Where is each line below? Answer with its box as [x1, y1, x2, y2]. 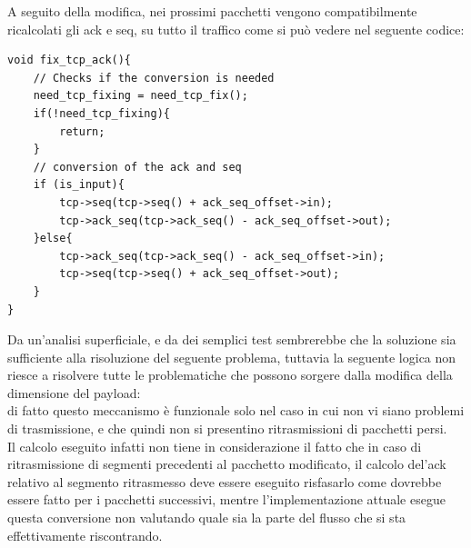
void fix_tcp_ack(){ [7, 54, 132, 67]
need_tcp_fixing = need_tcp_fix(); [33, 89, 248, 103]
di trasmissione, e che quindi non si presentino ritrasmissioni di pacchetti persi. [7, 419, 447, 438]
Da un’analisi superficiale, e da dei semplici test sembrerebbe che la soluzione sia [7, 330, 456, 349]
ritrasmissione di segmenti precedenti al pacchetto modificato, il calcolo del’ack [7, 454, 446, 473]
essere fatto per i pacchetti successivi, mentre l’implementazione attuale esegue [7, 490, 446, 509]
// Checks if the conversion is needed [33, 71, 275, 85]
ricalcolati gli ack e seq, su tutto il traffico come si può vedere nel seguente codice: [7, 19, 465, 38]
